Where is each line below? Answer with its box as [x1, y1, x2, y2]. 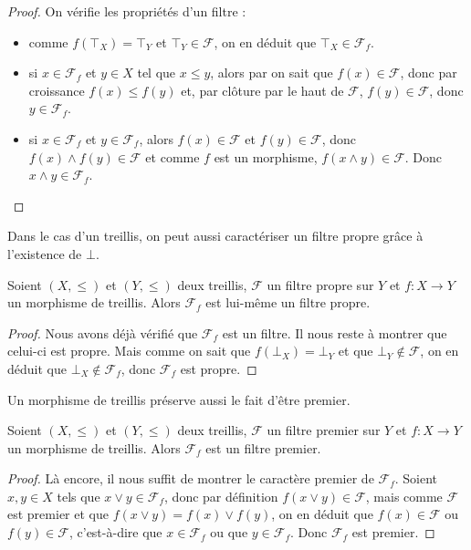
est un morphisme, [214, 147, 318, 166]
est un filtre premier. [205, 438, 321, 457]
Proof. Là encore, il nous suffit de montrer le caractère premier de [7, 469, 374, 488]
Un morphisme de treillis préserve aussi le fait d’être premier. [7, 389, 351, 409]
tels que [57, 486, 100, 505]
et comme [145, 147, 200, 166]
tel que [137, 63, 176, 82]
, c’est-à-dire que [68, 523, 162, 542]
